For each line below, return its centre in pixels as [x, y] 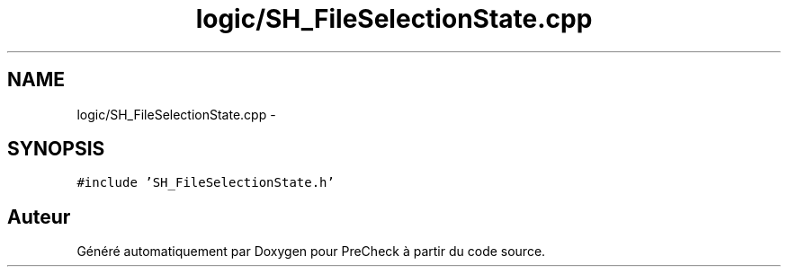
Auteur [39, 217]
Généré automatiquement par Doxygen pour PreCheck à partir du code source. [311, 252]
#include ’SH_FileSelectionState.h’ [206, 183]
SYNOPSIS [56, 149]
